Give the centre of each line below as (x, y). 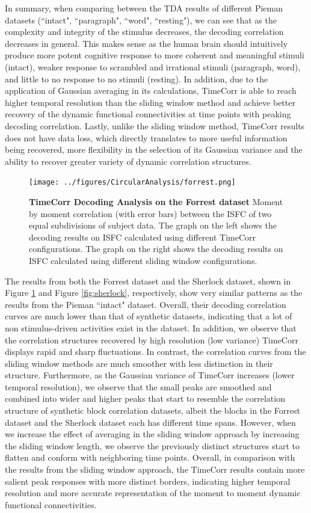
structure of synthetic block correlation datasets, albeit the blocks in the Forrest (152, 410)
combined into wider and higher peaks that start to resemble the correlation (145, 398)
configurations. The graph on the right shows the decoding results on (156, 249)
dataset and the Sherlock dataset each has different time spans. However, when (150, 422)
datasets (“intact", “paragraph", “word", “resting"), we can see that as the (141, 20)
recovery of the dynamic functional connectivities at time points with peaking (148, 114)
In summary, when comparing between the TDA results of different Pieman (144, 8)
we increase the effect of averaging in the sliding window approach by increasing (152, 434)
